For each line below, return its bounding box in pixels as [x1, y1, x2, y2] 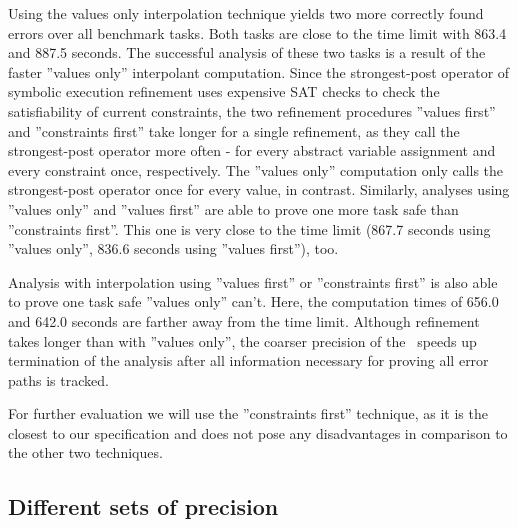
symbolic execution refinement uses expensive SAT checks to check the [8, 81, 440, 102]
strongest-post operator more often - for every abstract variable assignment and [8, 140, 496, 161]
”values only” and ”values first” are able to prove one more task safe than [8, 198, 459, 219]
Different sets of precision [8, 491, 279, 522]
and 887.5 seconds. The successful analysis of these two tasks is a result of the [8, 42, 486, 63]
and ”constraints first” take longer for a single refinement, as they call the [8, 120, 460, 141]
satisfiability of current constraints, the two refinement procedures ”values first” [8, 100, 496, 121]
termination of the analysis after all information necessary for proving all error [8, 350, 489, 371]
